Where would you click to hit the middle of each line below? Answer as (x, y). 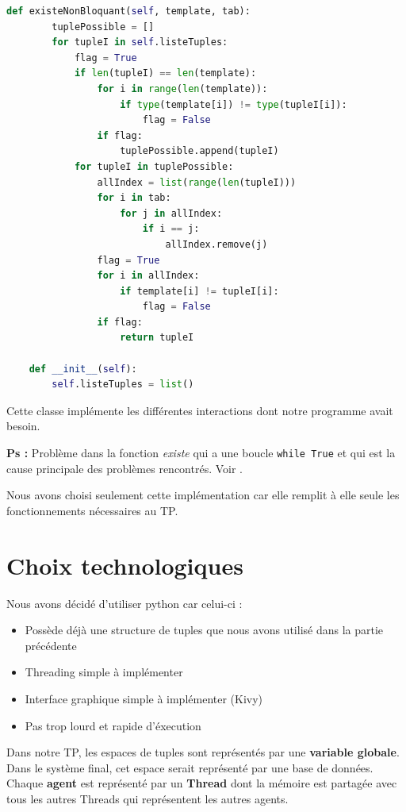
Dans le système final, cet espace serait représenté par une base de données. (190, 767)
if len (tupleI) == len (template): (165, 73)
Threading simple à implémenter (104, 672)
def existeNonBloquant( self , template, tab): (128, 11)
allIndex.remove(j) (216, 244)
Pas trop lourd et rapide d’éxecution (113, 725)
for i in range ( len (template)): (182, 89)
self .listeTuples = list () (123, 385)
